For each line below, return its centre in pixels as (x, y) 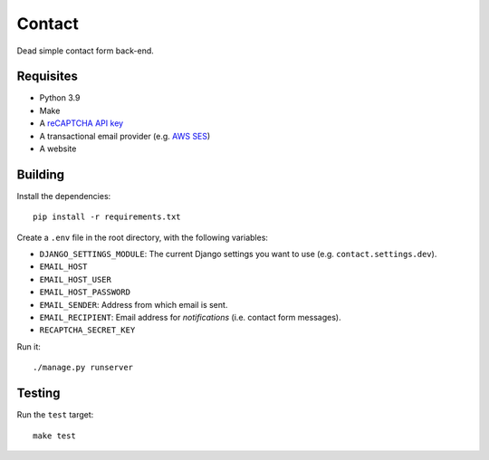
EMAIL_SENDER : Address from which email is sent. (134, 304)
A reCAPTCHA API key (81, 123)
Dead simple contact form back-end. (85, 51)
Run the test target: (55, 415)
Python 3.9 (60, 98)
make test (54, 436)
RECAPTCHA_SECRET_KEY (87, 330)
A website (58, 149)
